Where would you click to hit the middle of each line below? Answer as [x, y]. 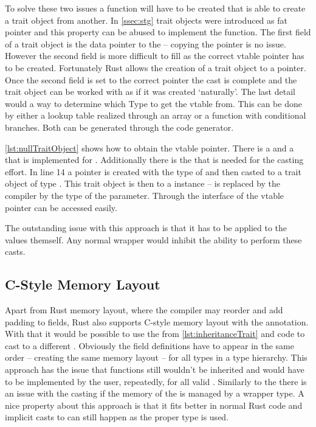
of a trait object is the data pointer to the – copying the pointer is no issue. [146, 43]
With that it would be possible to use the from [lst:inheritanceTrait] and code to [155, 334]
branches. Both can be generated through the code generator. [119, 127]
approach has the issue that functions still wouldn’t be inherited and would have [155, 370]
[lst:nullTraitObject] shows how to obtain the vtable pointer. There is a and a [149, 148]
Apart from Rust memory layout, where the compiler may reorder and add [144, 310]
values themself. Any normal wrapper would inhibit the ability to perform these [153, 239]
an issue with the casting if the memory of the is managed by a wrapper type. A [155, 393]
